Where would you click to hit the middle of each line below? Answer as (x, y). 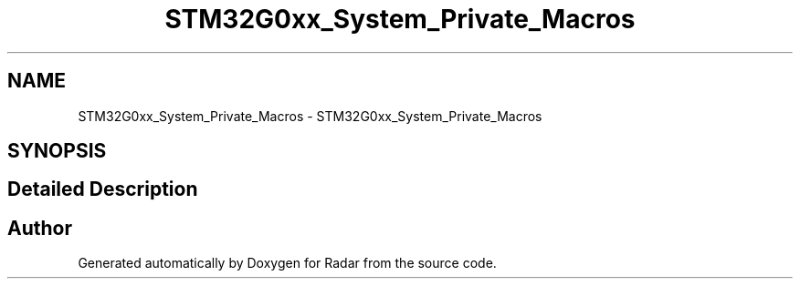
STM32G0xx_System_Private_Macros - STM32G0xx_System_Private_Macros (310, 116)
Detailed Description (103, 189)
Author (40, 228)
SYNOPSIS (57, 151)
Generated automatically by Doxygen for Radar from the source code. (287, 263)
